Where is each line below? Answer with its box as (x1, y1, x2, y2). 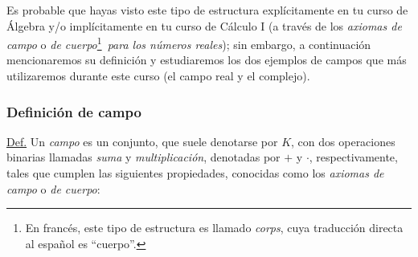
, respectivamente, (309, 149, 398, 165)
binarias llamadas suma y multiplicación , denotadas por (6, 149, 281, 165)
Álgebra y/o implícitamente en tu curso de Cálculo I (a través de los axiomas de (6, 17, 402, 34)
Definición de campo (6, 101, 141, 121)
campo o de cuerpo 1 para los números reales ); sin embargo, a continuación (6, 34, 371, 52)
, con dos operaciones (291, 133, 395, 149)
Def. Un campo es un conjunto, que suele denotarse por (6, 133, 278, 149)
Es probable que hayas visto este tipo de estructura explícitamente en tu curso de (6, 2, 408, 18)
